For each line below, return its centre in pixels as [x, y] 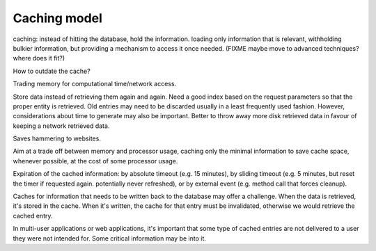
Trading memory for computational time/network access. [95, 84]
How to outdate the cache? [52, 71]
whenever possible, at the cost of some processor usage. [95, 161]
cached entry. [33, 216]
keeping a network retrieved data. [61, 126]
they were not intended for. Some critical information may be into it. [110, 238]
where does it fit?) [39, 58]
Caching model [57, 18]
